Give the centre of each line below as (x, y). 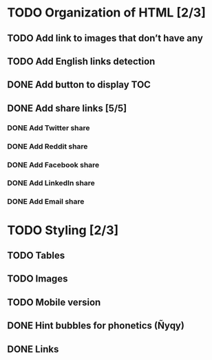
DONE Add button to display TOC (79, 85)
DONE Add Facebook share (53, 165)
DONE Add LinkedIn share (51, 183)
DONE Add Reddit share (47, 146)
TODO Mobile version (54, 302)
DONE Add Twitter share (49, 127)
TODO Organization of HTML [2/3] (107, 13)
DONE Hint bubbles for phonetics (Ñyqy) (96, 326)
